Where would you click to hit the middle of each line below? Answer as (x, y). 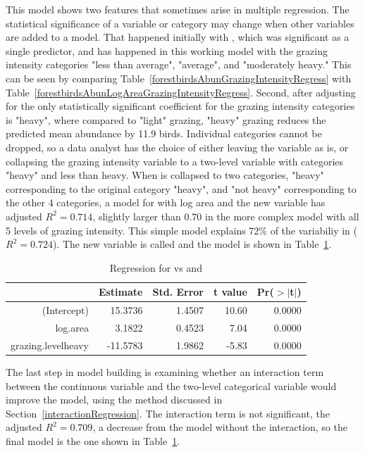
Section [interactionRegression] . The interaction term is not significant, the (168, 413)
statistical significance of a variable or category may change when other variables (180, 23)
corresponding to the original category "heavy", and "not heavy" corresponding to (181, 188)
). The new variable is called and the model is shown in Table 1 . (192, 244)
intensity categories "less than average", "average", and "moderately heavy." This (179, 64)
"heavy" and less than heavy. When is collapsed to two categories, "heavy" (165, 175)
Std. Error (178, 292)
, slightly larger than (137, 216)
